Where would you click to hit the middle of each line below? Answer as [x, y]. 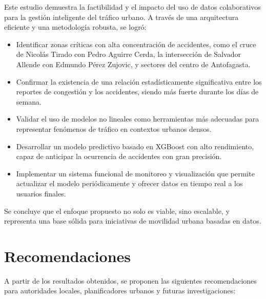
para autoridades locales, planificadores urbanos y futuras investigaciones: [120, 291]
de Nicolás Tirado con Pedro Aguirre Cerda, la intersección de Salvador [128, 54]
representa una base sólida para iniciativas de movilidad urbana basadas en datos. [133, 221]
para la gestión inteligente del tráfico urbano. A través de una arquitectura [121, 17]
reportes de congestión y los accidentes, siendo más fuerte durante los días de [137, 92]
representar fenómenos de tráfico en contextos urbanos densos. [114, 128]
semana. [29, 101]
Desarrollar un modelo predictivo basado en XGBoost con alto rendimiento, [135, 146]
